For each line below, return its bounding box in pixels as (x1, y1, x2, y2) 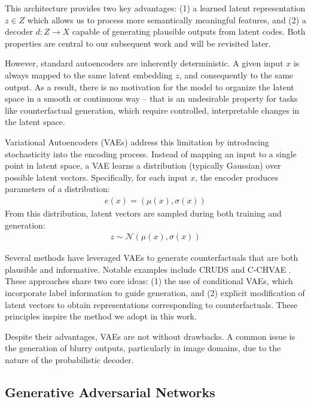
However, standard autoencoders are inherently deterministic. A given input (5, 57, 283, 69)
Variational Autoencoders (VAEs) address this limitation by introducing (5, 135, 269, 148)
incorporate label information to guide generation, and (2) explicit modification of (5, 286, 305, 299)
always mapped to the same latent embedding (5, 68, 173, 81)
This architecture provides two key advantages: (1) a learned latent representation (5, 2, 306, 14)
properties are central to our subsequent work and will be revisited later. (5, 36, 271, 49)
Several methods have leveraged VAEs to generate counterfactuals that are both (5, 251, 298, 264)
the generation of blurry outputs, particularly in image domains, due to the (5, 342, 281, 354)
